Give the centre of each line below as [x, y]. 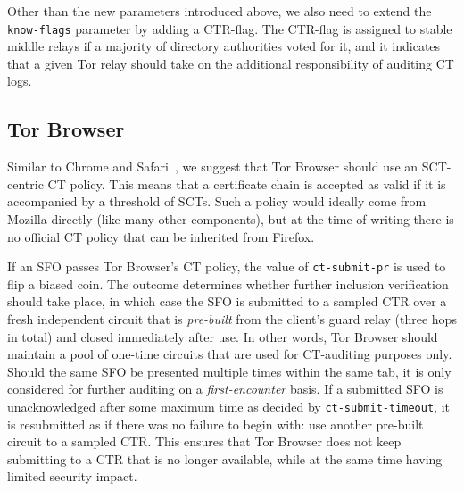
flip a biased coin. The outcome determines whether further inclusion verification [228, 283]
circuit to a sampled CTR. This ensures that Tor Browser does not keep [204, 441]
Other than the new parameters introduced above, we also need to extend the [220, 11]
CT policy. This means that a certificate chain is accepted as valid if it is [247, 183]
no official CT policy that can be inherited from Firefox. [161, 236]
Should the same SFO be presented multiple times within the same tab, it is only [229, 371]
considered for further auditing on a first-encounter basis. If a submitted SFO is [225, 389]
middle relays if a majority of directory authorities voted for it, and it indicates [224, 46]
